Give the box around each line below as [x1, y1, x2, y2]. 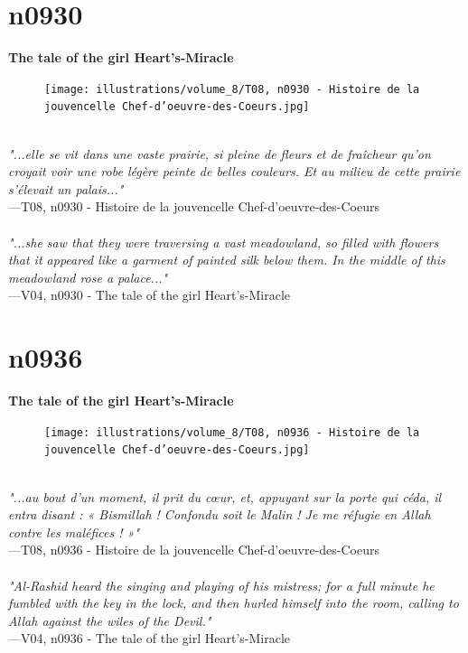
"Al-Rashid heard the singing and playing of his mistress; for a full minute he [8, 575, 435, 594]
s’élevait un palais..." [8, 179, 124, 198]
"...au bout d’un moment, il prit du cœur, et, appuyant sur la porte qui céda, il [8, 487, 442, 506]
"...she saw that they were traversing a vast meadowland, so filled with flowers [8, 232, 439, 251]
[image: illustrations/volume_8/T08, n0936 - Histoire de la [44, 425, 420, 439]
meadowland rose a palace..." [8, 267, 168, 286]
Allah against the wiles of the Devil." [8, 611, 211, 630]
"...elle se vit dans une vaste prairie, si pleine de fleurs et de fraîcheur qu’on [8, 144, 431, 163]
